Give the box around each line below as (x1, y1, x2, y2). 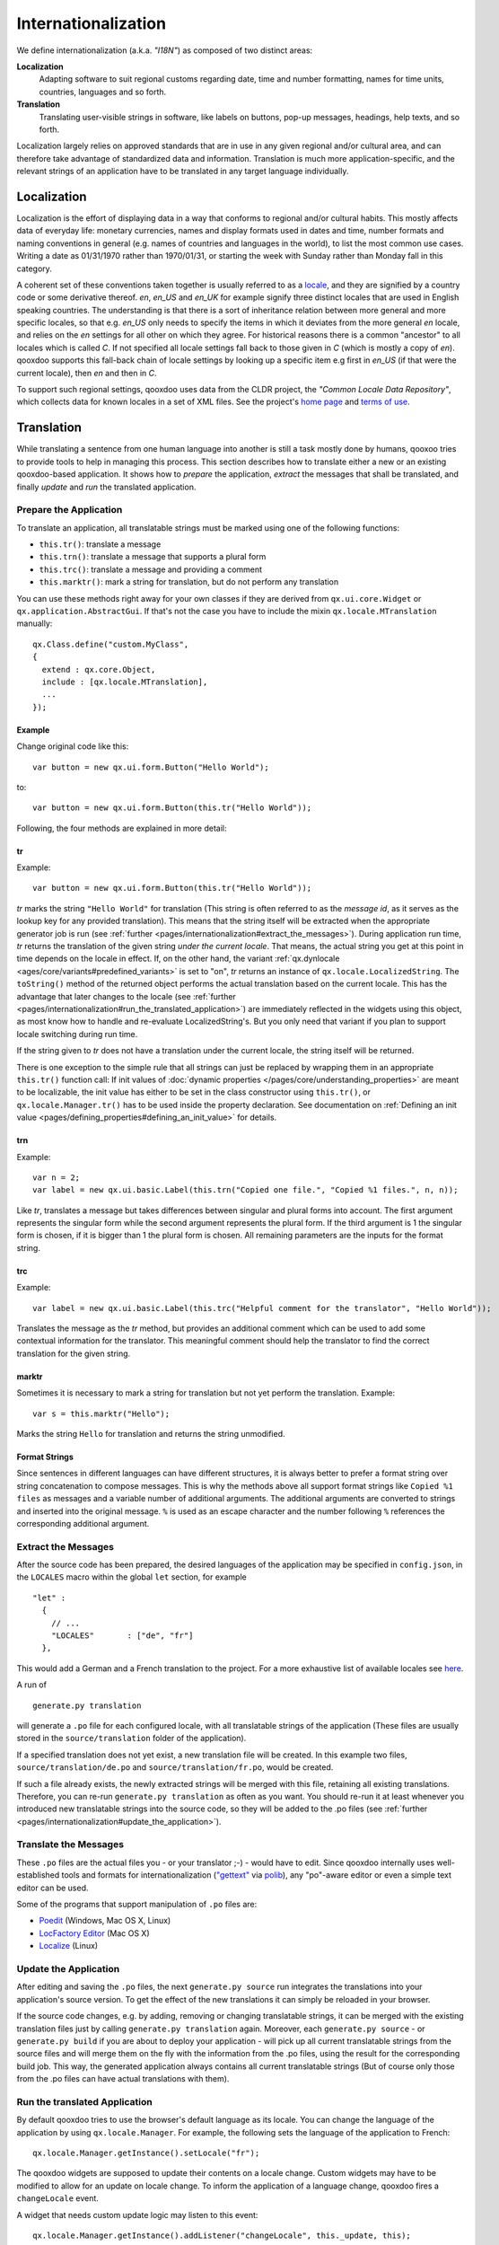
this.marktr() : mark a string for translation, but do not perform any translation (39, 577, 339, 587)
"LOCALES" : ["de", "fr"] (50, 1631, 194, 1641)
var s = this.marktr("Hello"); (32, 1408, 171, 1419)
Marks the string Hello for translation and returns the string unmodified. (16, 1428, 286, 1439)
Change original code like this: (16, 741, 129, 752)
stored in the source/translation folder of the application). (16, 1733, 247, 1744)
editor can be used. (16, 1882, 89, 1893)
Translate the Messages (16, 1838, 125, 1851)
